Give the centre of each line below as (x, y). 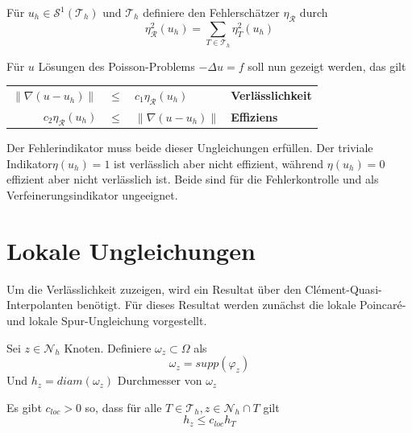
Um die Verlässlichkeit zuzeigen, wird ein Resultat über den (154, 289)
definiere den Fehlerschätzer (211, 12)
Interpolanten (40, 305)
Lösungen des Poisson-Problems (117, 66)
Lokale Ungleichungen (131, 250)
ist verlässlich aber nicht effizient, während (219, 163)
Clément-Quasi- (343, 289)
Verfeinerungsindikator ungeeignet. (92, 195)
